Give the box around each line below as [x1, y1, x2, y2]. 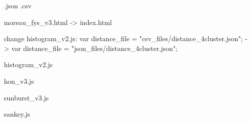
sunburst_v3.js [4, 92, 49, 102]
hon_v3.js [4, 75, 34, 86]
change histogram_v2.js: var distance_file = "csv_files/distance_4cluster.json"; [4, 33, 243, 44]
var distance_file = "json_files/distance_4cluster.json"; [11, 43, 178, 53]
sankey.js [4, 109, 30, 119]
